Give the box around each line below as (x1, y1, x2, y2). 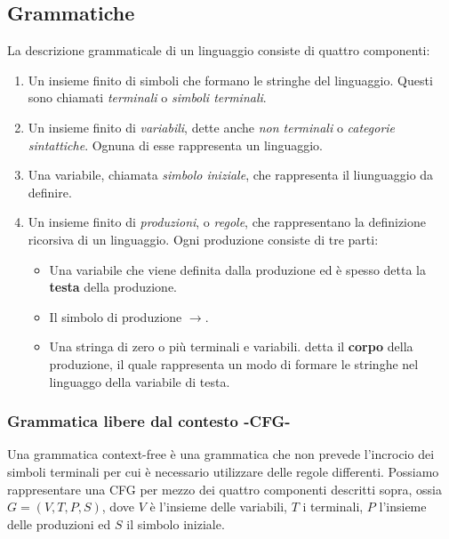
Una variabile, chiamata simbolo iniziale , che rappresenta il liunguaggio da (28, 165, 434, 184)
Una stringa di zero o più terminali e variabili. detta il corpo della (49, 337, 413, 356)
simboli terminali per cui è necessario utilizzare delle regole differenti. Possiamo (7, 462, 439, 480)
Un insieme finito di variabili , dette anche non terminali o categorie (28, 117, 396, 136)
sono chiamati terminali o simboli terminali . (28, 88, 267, 107)
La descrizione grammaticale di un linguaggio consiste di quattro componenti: (7, 41, 430, 60)
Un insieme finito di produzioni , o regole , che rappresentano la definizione (28, 213, 427, 231)
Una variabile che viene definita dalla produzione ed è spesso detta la (49, 260, 427, 278)
